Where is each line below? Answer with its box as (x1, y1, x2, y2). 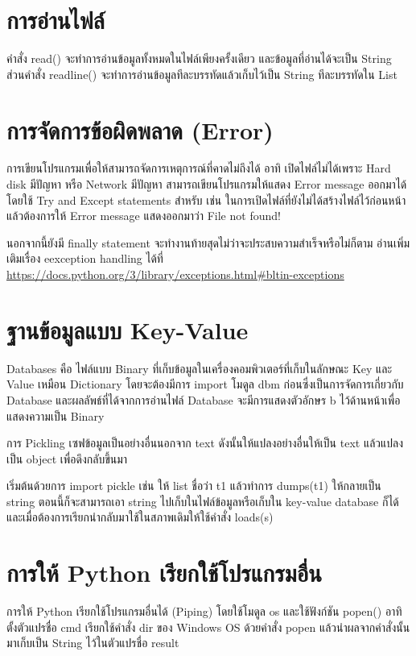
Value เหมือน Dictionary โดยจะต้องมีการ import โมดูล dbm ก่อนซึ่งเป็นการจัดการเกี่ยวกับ (6, 376, 404, 392)
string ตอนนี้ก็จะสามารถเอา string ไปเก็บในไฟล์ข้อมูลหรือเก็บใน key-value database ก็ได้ (6, 492, 399, 509)
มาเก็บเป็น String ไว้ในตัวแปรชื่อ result (6, 634, 179, 651)
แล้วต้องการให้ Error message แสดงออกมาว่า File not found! (6, 207, 281, 224)
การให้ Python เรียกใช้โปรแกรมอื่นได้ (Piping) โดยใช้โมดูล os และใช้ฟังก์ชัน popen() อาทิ (6, 603, 402, 620)
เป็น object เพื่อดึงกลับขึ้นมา (6, 450, 128, 467)
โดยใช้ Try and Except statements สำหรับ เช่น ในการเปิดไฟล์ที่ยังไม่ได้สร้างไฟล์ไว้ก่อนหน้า (6, 191, 406, 208)
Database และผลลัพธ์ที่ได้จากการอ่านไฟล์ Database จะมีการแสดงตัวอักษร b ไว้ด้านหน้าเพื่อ (6, 391, 401, 408)
